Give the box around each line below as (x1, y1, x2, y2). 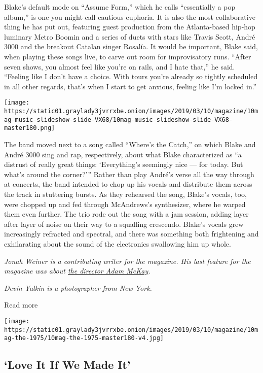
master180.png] (4, 124, 55, 132)
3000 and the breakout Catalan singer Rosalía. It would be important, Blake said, (4, 41, 258, 52)
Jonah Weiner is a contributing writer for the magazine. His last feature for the (4, 255, 251, 266)
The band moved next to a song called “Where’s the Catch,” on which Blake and (4, 139, 256, 149)
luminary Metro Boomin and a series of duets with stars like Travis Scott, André (4, 31, 255, 42)
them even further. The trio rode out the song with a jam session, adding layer (4, 209, 249, 219)
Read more (4, 299, 38, 310)
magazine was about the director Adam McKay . (4, 265, 151, 276)
